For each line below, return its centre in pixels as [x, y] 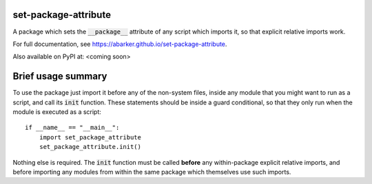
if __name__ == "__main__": [72, 128]
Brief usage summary [60, 77]
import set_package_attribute [90, 137]
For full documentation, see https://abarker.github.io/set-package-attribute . [120, 44]
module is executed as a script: [57, 112]
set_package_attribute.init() [90, 147]
